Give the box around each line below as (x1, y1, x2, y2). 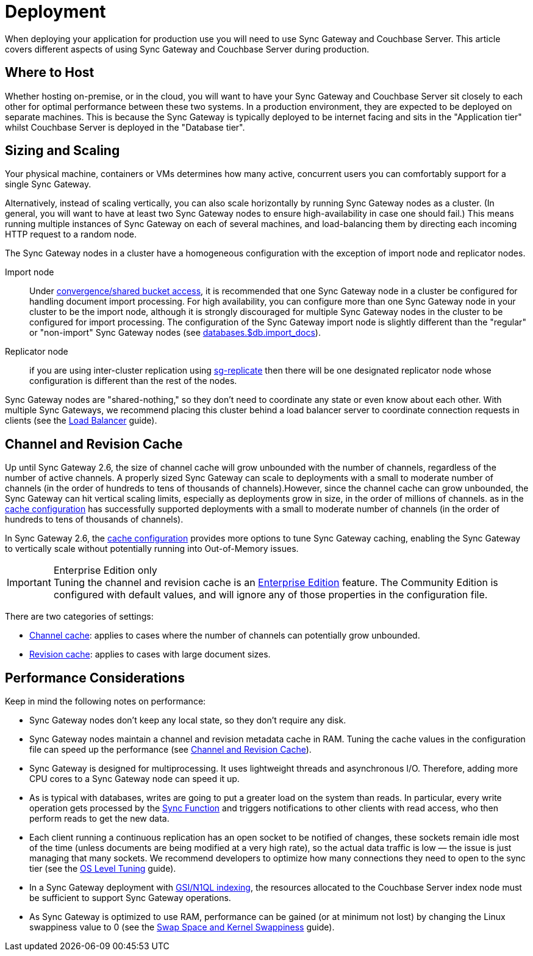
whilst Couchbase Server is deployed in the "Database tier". (5, 121, 245, 132)
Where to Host (5, 65, 95, 81)
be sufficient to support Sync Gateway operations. (29, 893, 231, 903)
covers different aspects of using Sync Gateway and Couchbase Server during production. (5, 43, 370, 54)
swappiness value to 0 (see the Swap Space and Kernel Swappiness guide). (29, 922, 335, 933)
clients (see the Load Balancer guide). (5, 415, 157, 426)
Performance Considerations (5, 670, 185, 686)
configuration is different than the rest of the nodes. (29, 375, 237, 386)
